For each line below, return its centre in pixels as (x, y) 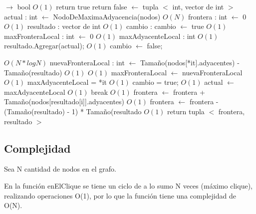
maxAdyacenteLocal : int (157, 36)
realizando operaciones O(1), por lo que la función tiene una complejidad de (120, 195)
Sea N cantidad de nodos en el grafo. (60, 169)
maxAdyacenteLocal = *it (67, 82)
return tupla (186, 111)
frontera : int (208, 16)
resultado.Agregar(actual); (44, 46)
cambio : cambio (151, 26)
